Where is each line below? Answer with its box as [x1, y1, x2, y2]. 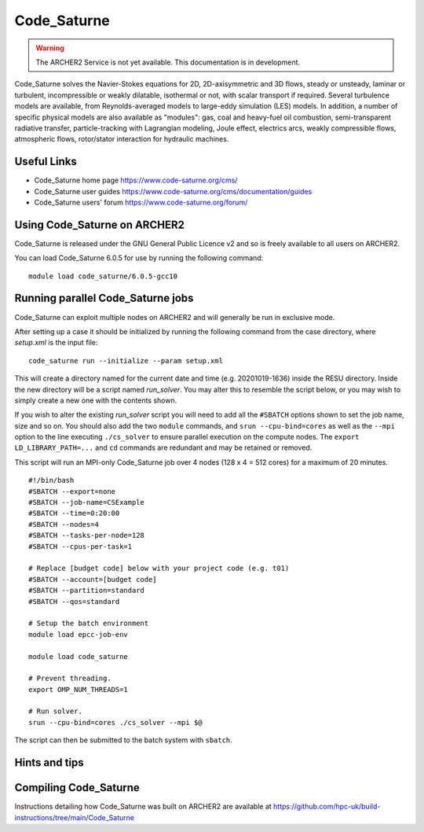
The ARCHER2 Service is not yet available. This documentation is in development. [35, 57, 301, 67]
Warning [35, 43, 64, 53]
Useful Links [14, 155, 78, 168]
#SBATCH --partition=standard [28, 586, 145, 595]
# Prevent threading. [28, 674, 111, 683]
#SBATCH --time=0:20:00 [28, 509, 120, 518]
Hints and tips [14, 756, 84, 770]
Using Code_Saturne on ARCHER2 [14, 218, 185, 231]
